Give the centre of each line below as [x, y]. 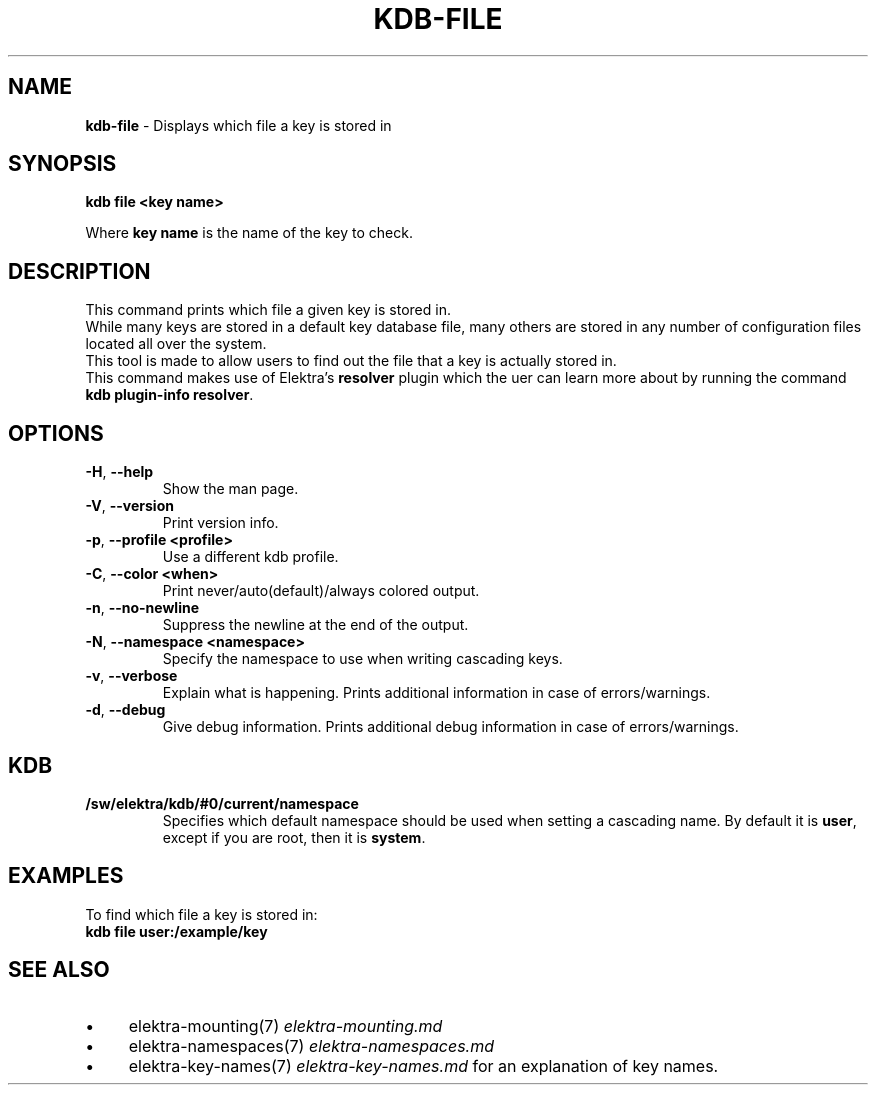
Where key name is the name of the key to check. [249, 233]
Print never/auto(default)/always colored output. [321, 591]
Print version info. [220, 523]
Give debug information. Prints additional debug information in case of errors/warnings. [450, 727]
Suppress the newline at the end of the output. [315, 625]
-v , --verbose [131, 676]
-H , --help [119, 472]
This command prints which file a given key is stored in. [268, 310]
